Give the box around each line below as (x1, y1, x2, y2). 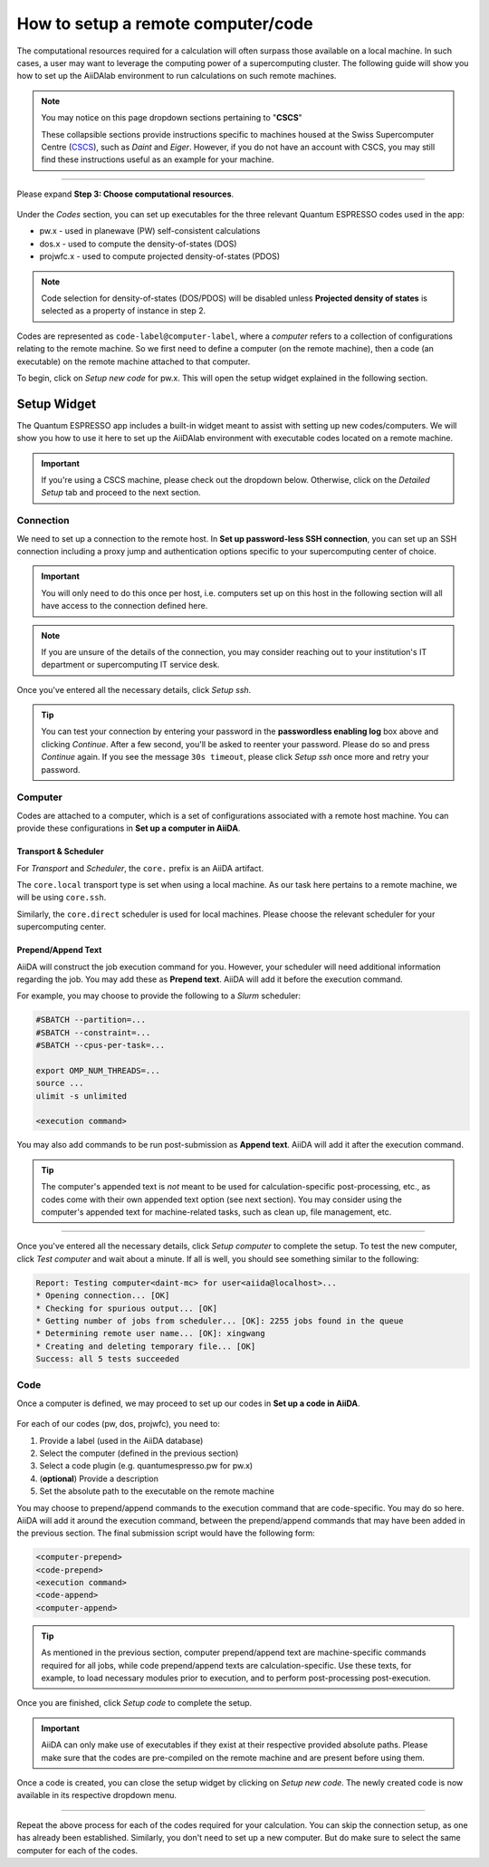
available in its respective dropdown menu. (16, 1790, 177, 1801)
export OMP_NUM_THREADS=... (35, 1065, 160, 1075)
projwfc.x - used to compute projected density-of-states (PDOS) (39, 251, 281, 262)
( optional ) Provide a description (39, 1473, 158, 1484)
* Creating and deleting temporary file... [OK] (35, 1341, 256, 1352)
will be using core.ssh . (16, 892, 107, 903)
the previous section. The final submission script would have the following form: (16, 1527, 316, 1539)
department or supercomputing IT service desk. (41, 659, 220, 670)
